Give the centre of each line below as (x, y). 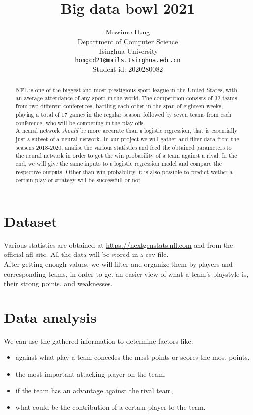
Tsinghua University (128, 51)
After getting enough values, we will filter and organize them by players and (118, 264)
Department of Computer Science (128, 41)
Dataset (31, 221)
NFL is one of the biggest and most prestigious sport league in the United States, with (126, 89)
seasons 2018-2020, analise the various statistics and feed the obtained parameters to (124, 147)
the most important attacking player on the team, (91, 374)
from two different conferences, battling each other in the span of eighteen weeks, (119, 106)
